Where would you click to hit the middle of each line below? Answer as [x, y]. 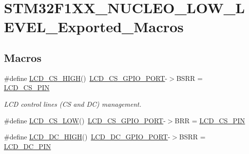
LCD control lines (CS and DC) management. [73, 104]
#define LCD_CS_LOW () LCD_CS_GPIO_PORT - [85, 120]
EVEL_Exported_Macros [94, 27]
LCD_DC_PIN [28, 146]
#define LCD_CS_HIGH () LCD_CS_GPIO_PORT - [86, 78]
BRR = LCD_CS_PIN [210, 120]
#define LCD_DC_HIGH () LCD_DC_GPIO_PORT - [87, 137]
